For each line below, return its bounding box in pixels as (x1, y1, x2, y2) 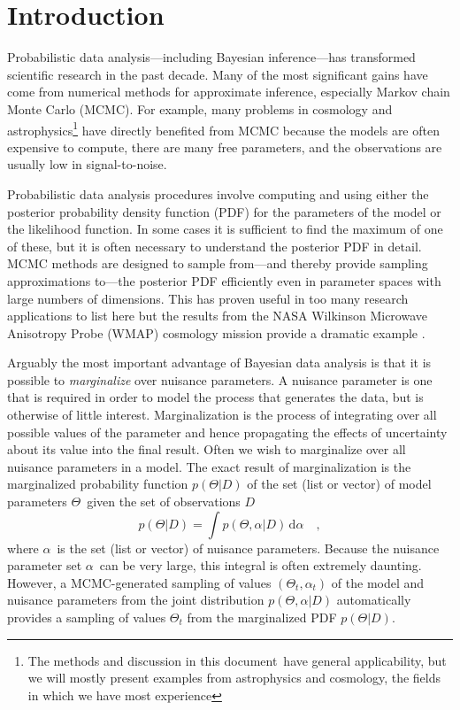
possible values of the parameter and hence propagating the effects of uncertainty (7, 422, 448, 441)
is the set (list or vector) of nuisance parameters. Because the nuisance (57, 538, 440, 557)
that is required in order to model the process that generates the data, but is (7, 388, 424, 406)
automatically (336, 590, 411, 609)
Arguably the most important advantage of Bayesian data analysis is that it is (7, 353, 432, 372)
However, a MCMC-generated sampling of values (7, 573, 272, 591)
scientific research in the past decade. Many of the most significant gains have (7, 65, 428, 83)
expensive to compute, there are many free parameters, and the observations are (7, 137, 442, 156)
